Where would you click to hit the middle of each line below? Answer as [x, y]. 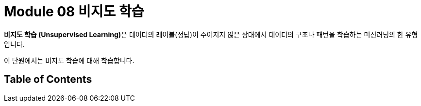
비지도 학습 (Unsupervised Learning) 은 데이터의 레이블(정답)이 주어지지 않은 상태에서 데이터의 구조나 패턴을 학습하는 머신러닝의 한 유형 [211, 34]
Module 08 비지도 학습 [74, 12]
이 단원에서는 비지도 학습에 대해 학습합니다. [69, 60]
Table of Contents [48, 79]
